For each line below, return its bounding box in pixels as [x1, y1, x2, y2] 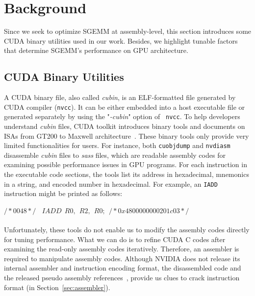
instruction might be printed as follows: [4, 188, 123, 198]
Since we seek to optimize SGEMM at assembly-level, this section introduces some [4, 26, 252, 36]
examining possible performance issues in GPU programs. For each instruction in [4, 159, 247, 170]
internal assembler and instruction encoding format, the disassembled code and [4, 263, 241, 273]
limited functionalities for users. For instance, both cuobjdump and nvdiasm [4, 140, 230, 150]
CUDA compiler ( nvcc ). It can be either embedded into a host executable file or [4, 101, 245, 112]
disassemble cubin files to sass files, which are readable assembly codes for [4, 149, 226, 160]
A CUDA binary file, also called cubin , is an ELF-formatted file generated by [4, 92, 236, 102]
